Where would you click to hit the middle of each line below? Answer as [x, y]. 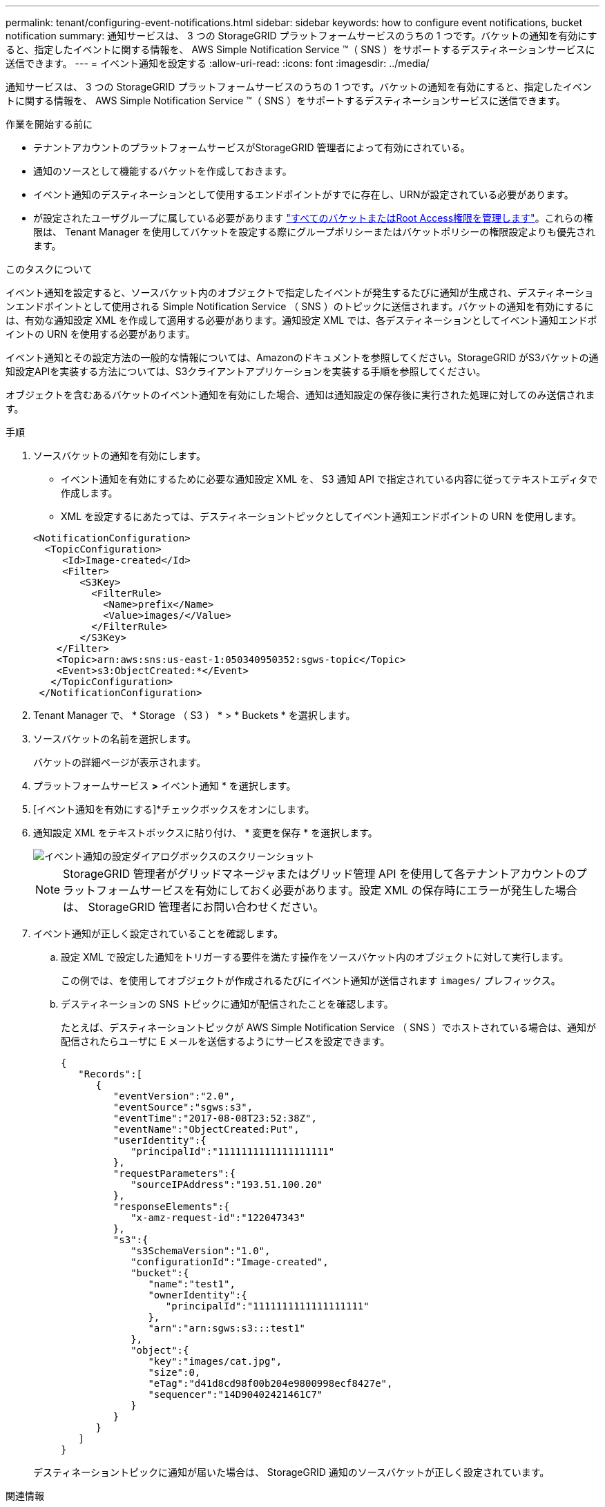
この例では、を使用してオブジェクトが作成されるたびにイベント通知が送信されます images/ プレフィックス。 [311, 980]
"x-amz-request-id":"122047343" [218, 1218]
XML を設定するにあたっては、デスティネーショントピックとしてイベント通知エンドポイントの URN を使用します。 [321, 516]
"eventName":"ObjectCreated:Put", [206, 1129]
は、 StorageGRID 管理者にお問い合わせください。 [194, 907]
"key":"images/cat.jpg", [215, 1361]
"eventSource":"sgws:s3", [183, 1107]
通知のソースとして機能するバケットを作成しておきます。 [163, 171]
